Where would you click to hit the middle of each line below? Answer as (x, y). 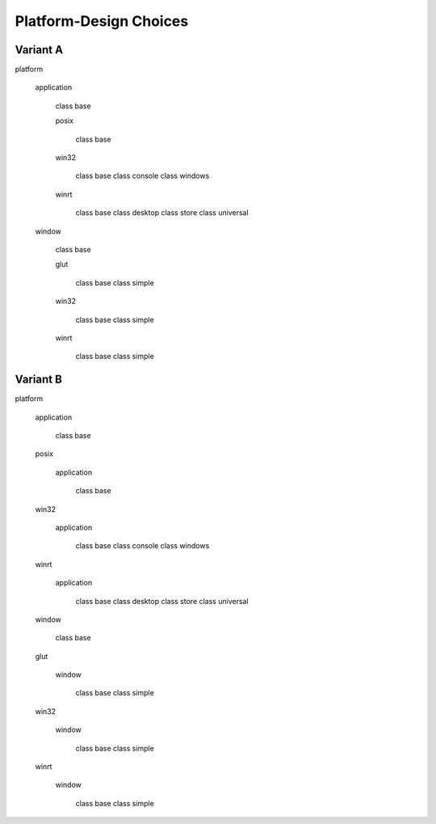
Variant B (38, 380)
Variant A (39, 50)
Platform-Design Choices (102, 21)
